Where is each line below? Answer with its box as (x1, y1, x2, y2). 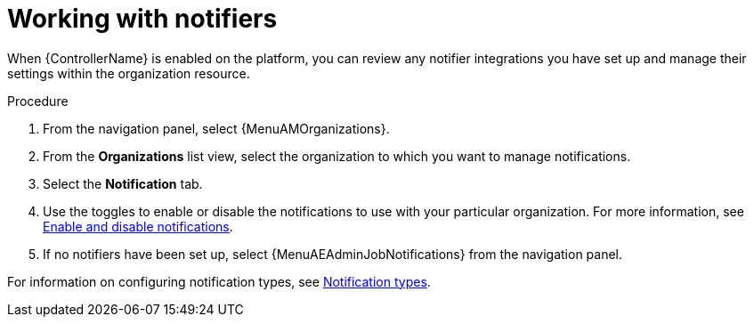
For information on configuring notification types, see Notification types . (7, 273, 431, 289)
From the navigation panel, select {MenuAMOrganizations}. (43, 120, 390, 136)
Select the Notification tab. (43, 175, 203, 191)
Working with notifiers (7, 4, 278, 34)
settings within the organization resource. (7, 65, 250, 81)
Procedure (7, 93, 69, 109)
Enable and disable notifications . (43, 218, 233, 234)
